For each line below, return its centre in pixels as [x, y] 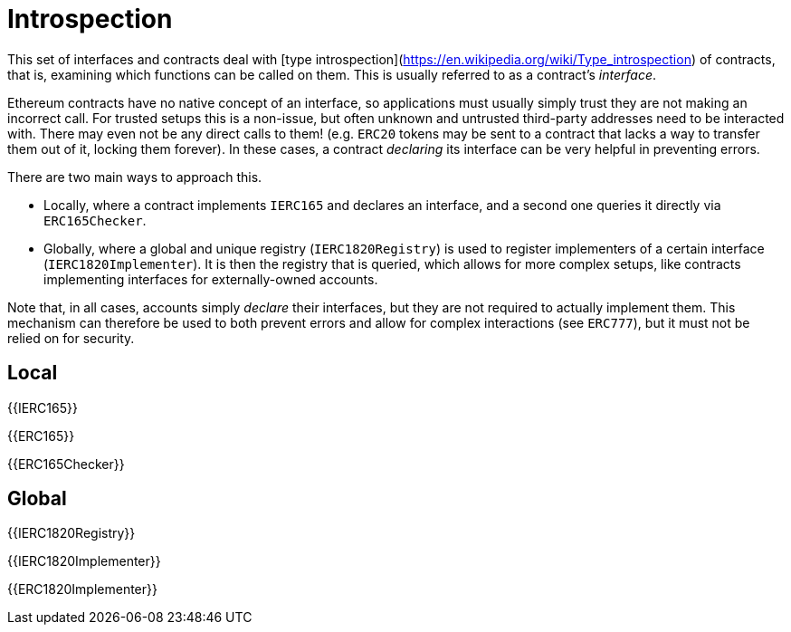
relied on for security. [71, 338]
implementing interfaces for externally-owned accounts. [211, 279]
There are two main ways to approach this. [135, 177]
